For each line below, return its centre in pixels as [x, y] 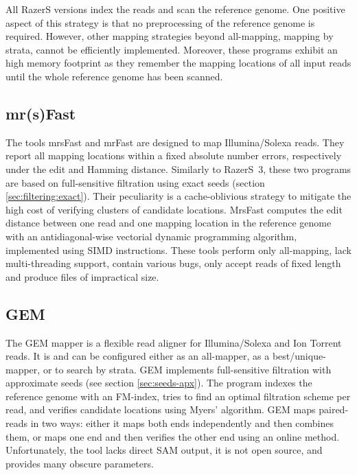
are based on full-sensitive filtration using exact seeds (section [135, 182]
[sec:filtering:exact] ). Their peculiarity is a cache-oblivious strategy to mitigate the [178, 196]
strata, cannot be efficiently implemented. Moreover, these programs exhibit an [172, 49]
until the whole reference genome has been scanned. [114, 76]
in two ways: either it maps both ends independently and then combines [182, 423]
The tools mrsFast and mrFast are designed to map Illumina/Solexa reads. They [175, 142]
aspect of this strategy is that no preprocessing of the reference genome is [160, 22]
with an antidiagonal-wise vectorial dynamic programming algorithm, [151, 236]
